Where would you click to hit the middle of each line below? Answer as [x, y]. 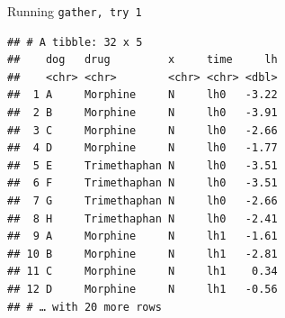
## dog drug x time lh [142, 60]
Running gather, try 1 [75, 11]
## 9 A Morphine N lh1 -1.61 [142, 236]
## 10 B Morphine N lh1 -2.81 [142, 254]
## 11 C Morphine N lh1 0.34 [142, 272]
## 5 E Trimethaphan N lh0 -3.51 [142, 165]
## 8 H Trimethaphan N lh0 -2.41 [142, 218]
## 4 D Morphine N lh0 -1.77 [142, 148]
